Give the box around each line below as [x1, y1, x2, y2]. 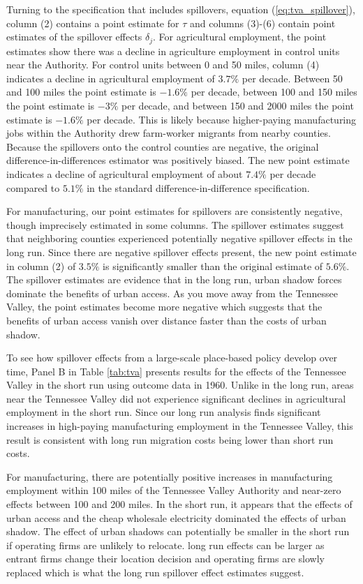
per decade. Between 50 [242, 70, 343, 85]
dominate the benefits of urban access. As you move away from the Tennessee [6, 285, 338, 300]
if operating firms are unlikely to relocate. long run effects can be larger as [6, 537, 325, 552]
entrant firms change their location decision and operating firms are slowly [6, 551, 325, 566]
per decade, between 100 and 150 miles [191, 84, 357, 99]
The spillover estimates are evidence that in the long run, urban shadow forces [6, 272, 342, 287]
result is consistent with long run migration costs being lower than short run [6, 432, 334, 447]
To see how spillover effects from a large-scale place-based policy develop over [6, 350, 338, 365]
